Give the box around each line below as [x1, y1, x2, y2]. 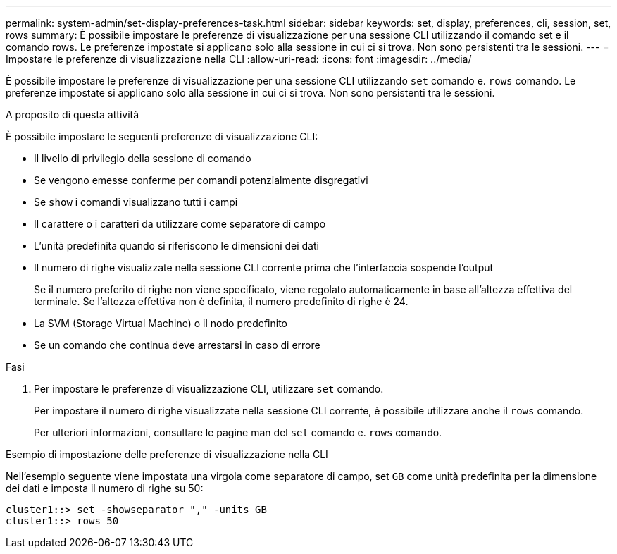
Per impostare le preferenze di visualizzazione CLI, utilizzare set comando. [34, 383, 384, 395]
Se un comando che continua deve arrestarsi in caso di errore [34, 339, 320, 351]
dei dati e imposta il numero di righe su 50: [6, 482, 204, 494]
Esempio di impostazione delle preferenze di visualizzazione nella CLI [6, 448, 328, 460]
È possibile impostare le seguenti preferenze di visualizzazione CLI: [6, 130, 318, 142]
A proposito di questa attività [6, 109, 139, 121]
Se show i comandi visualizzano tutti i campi [34, 196, 238, 208]
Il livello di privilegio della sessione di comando [34, 152, 251, 164]
